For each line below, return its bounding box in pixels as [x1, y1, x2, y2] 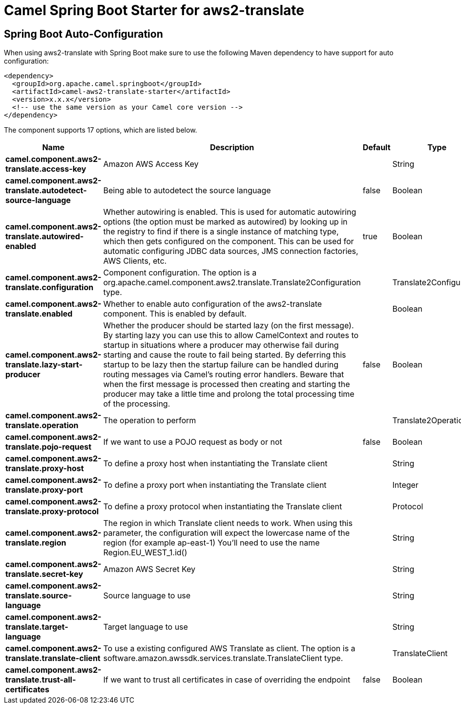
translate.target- [5, 622, 68, 632]
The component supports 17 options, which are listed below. [4, 126, 197, 135]
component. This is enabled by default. [103, 309, 247, 319]
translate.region [5, 538, 66, 548]
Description [210, 142, 254, 153]
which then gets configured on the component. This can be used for [103, 236, 354, 247]
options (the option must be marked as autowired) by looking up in [103, 217, 348, 227]
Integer [392, 480, 419, 490]
